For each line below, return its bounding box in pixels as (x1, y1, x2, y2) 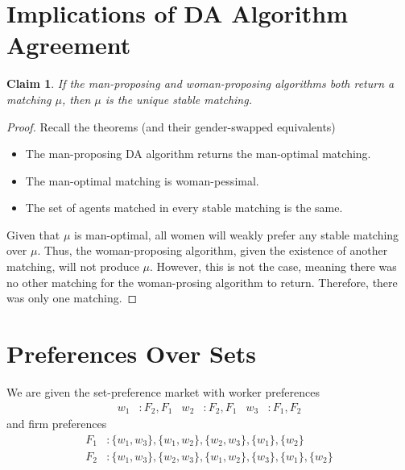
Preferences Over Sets (6, 337, 256, 370)
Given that (6, 226, 60, 243)
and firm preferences (6, 415, 107, 432)
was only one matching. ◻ (6, 289, 138, 306)
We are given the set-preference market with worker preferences (6, 383, 320, 400)
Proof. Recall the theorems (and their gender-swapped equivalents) (6, 118, 336, 135)
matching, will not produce (6, 258, 139, 275)
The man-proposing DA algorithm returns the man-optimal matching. (25, 145, 371, 162)
